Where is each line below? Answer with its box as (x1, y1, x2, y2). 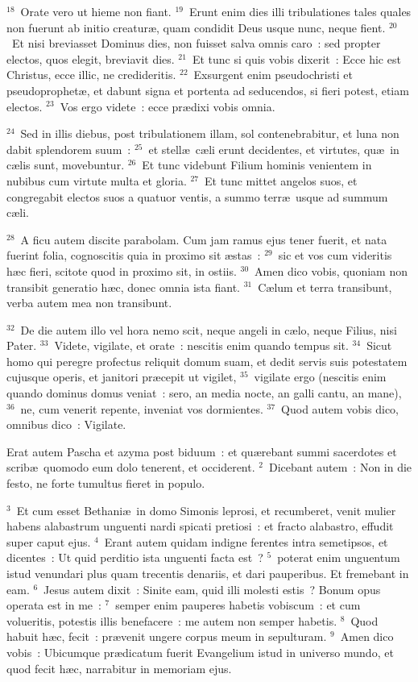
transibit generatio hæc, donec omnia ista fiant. (6, 278, 240, 295)
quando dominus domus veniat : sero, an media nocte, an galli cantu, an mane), (6, 385, 402, 401)
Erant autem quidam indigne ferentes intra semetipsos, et (104, 533, 388, 550)
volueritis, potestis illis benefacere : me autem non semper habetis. (6, 612, 337, 629)
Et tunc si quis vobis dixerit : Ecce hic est (192, 50, 401, 67)
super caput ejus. (6, 533, 91, 550)
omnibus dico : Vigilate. (6, 416, 126, 433)
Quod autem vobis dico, (281, 400, 399, 417)
